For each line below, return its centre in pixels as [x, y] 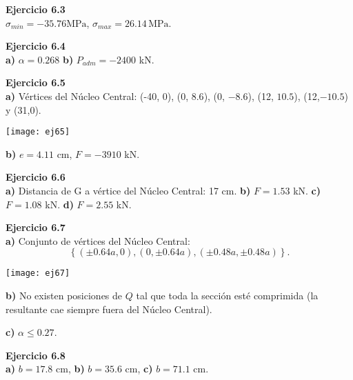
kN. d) [59, 204]
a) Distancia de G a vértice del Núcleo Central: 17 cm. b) [128, 190]
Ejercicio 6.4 [36, 46]
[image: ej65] [38, 132]
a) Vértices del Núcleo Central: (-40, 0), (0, [97, 96]
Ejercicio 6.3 [36, 9]
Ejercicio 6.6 [36, 177]
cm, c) [139, 369]
